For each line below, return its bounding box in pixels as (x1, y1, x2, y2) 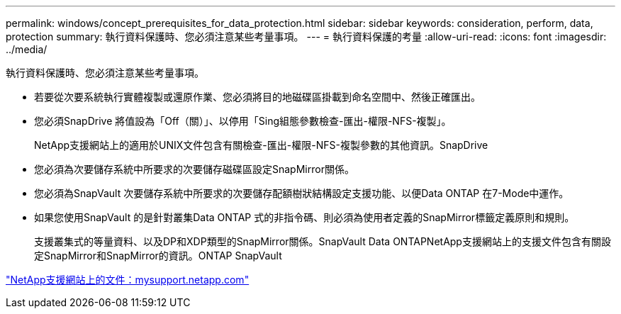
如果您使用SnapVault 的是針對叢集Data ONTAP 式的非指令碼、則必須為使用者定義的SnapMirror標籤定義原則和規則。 (34, 211, 575, 223)
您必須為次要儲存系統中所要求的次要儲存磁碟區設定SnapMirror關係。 (34, 163, 354, 175)
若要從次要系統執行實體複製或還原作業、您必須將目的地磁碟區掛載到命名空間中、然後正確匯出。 (34, 91, 481, 103)
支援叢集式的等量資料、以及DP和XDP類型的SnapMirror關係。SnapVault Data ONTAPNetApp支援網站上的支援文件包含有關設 (34, 235, 611, 247)
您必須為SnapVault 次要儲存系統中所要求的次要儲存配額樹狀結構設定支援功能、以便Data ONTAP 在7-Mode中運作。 (34, 187, 569, 199)
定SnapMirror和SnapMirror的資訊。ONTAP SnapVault (34, 249, 282, 262)
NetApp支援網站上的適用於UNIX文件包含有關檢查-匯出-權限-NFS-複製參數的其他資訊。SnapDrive (34, 139, 488, 151)
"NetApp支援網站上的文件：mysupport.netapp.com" (6, 274, 250, 286)
